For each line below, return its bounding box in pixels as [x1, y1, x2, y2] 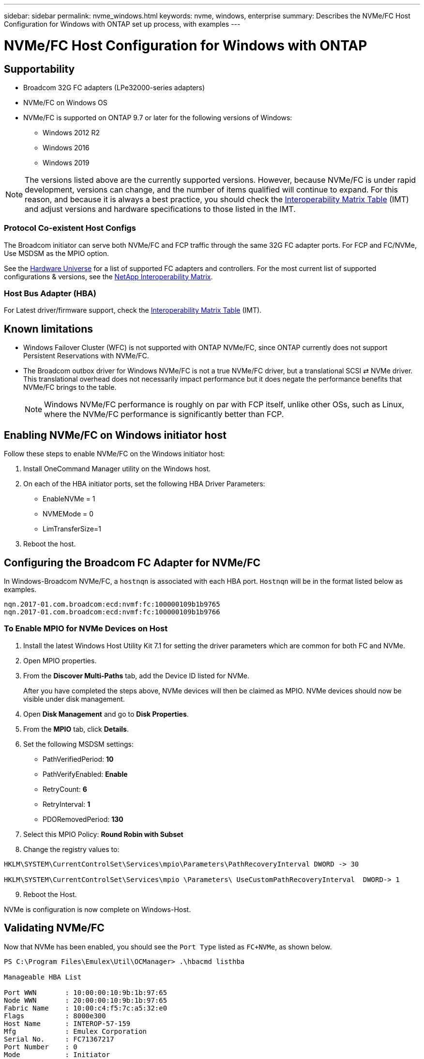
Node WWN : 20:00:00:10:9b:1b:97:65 [4, 996, 167, 1004]
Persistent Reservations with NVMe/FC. [23, 352, 149, 360]
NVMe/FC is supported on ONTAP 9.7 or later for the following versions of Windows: [23, 113, 292, 122]
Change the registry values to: [23, 845, 120, 853]
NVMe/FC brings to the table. [23, 383, 117, 392]
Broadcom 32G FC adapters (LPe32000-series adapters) [23, 83, 205, 92]
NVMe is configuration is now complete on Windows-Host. [4, 905, 191, 914]
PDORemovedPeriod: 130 [43, 815, 123, 823]
